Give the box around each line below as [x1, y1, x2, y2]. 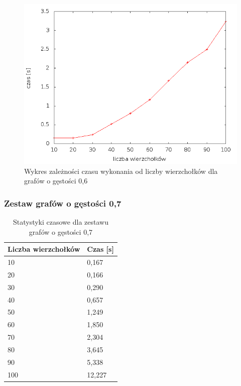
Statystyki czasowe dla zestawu [13, 217, 108, 227]
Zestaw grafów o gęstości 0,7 [4, 197, 122, 209]
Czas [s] [87, 244, 114, 254]
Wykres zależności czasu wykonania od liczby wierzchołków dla [24, 165, 218, 176]
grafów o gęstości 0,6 [24, 175, 88, 186]
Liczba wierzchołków [8, 244, 80, 254]
